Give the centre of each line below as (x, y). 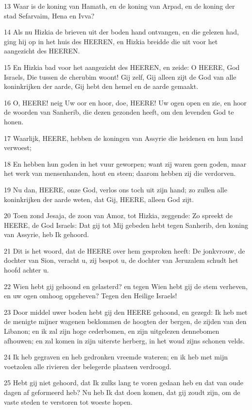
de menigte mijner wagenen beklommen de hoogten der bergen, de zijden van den (125, 321)
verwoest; (18, 147)
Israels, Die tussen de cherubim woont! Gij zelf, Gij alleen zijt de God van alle (120, 77)
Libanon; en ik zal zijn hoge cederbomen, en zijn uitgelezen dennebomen (112, 331)
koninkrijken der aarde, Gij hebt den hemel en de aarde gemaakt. (101, 86)
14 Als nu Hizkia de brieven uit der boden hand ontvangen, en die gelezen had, (121, 32)
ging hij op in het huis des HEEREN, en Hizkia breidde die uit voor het (111, 41)
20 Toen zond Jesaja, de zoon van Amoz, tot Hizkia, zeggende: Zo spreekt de (118, 215)
